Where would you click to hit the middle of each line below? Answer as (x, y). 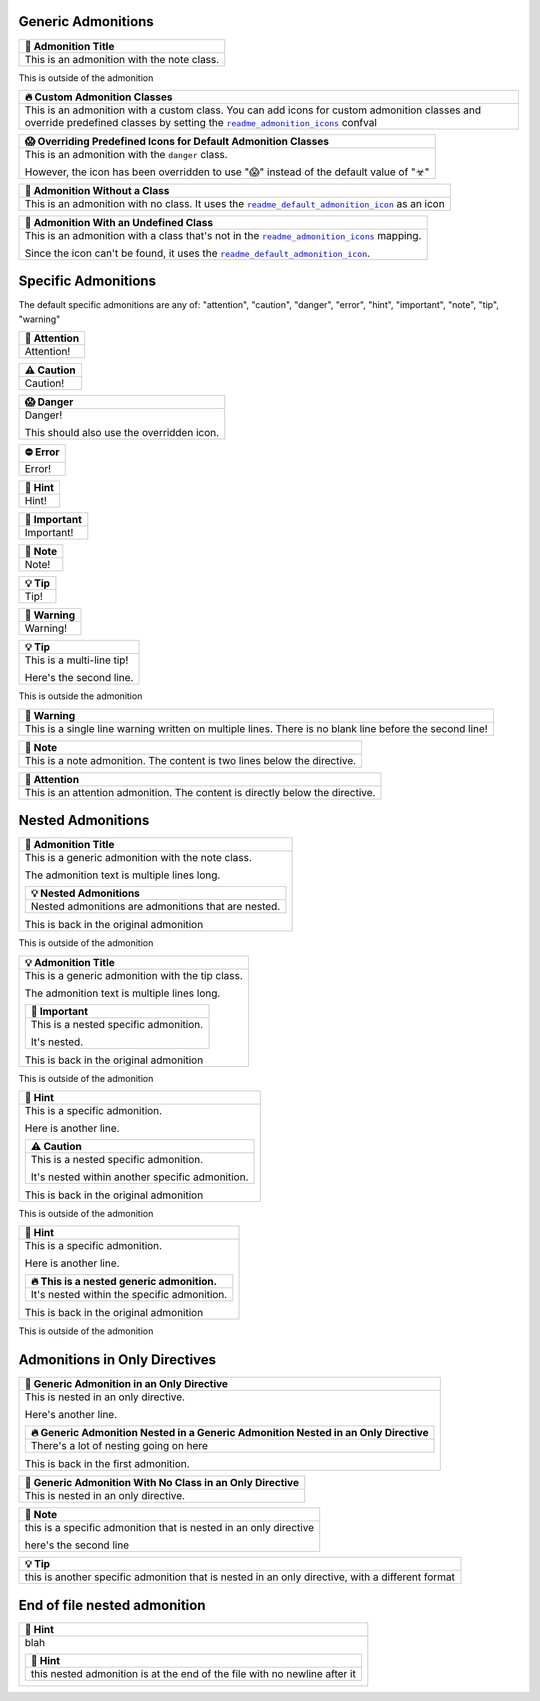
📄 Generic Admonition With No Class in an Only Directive (162, 1483)
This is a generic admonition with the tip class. (134, 975)
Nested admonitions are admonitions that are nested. (155, 907)
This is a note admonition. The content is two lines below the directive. (190, 760)
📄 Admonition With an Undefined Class (119, 222)
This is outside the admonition (80, 696)
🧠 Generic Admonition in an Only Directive (126, 1384)
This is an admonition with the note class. (122, 59)
